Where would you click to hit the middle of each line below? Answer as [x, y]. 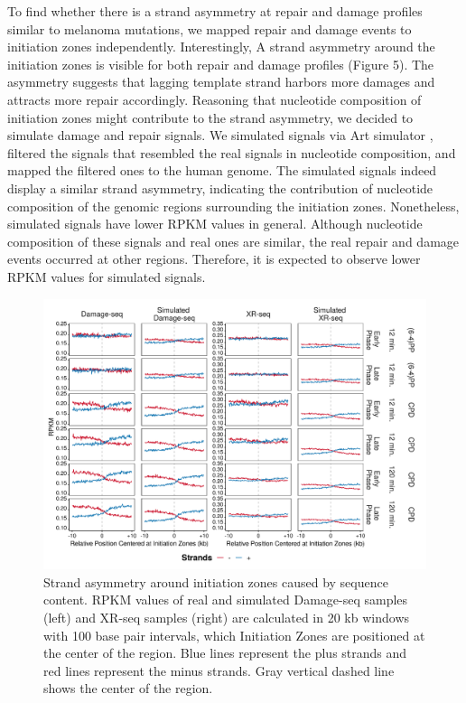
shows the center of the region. [128, 688]
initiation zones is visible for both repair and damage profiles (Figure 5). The [221, 64]
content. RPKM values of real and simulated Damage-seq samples [226, 600]
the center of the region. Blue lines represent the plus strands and [225, 653]
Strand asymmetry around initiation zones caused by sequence [216, 581]
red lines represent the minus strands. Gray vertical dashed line [219, 670]
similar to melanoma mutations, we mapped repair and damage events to [210, 28]
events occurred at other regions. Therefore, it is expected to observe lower [214, 259]
